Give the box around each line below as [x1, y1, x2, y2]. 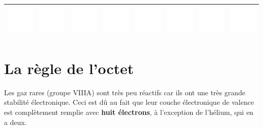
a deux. [4, 116, 27, 127]
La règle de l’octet [4, 57, 134, 78]
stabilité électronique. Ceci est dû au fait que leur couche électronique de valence [4, 97, 254, 107]
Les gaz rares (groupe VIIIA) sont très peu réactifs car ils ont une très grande [4, 87, 245, 97]
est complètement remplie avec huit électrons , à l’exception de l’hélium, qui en [4, 106, 253, 117]
